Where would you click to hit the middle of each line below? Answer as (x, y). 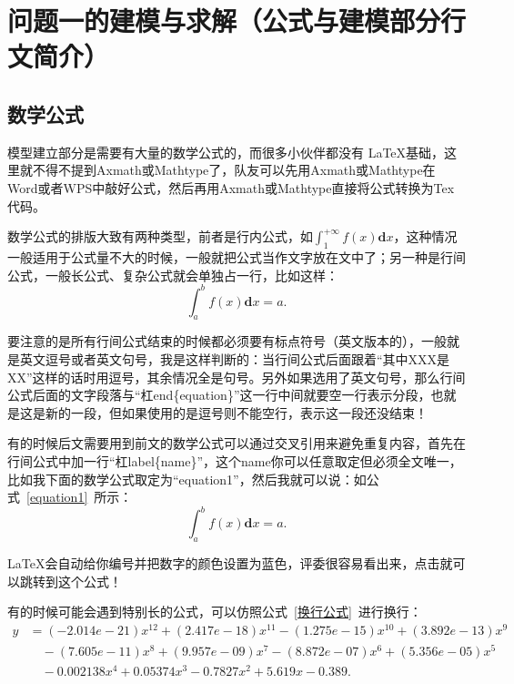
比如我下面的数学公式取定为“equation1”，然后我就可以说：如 (187, 479)
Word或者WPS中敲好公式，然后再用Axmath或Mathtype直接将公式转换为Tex (231, 187)
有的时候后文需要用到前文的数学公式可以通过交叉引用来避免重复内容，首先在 (237, 443)
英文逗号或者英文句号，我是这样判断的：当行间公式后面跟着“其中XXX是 (235, 359)
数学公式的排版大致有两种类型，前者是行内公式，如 (160, 236)
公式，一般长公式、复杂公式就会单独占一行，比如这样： (173, 275)
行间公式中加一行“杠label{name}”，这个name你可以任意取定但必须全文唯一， (235, 460)
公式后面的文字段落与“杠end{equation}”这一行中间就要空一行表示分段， (219, 395)
